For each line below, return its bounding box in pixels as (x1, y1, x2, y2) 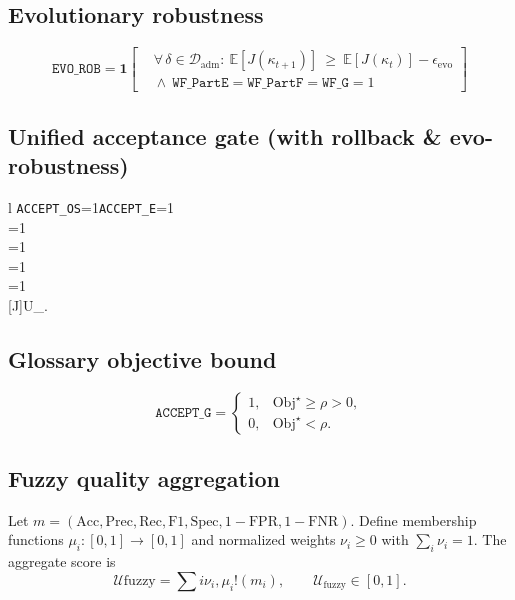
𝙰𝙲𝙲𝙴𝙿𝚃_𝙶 (155, 405, 212, 420)
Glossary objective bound (8, 343, 277, 374)
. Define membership (350, 509, 477, 530)
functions (8, 529, 64, 550)
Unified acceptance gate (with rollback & (8, 120, 442, 151)
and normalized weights (191, 529, 336, 550)
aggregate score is (8, 551, 116, 572)
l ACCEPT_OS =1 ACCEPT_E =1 (8, 196, 175, 217)
